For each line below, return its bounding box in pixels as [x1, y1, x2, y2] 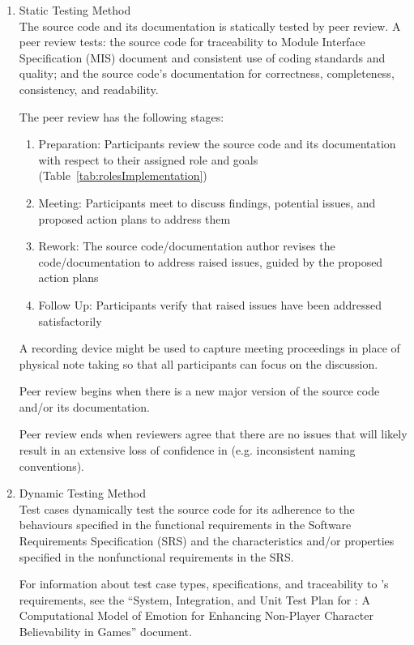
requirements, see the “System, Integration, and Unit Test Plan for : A [19, 591, 370, 608]
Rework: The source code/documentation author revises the [38, 237, 335, 254]
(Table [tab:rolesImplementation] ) [38, 167, 207, 184]
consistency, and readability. [19, 80, 159, 97]
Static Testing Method [19, 2, 131, 18]
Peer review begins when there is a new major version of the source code [19, 382, 380, 399]
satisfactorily [38, 312, 102, 329]
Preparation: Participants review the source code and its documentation [38, 135, 396, 152]
